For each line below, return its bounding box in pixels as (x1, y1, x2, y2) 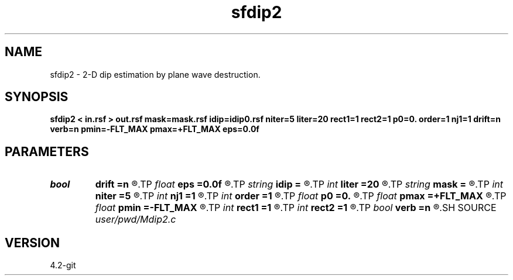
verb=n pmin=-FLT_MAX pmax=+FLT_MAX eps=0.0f (50, 124, 259, 134)
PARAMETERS (5, 144, 89, 159)
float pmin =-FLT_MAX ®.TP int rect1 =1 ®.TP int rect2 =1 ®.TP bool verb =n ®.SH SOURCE (95, 202, 497, 214)
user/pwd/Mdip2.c (95, 213, 176, 226)
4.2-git (50, 260, 76, 271)
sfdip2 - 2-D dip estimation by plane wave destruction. (50, 69, 261, 79)
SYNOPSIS (5, 89, 69, 105)
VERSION (5, 235, 60, 250)
